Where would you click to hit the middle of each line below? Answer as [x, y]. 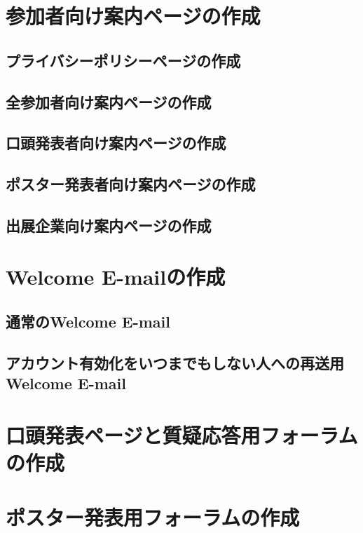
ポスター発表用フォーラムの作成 [153, 517]
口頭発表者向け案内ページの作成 [116, 143]
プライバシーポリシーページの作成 [123, 60]
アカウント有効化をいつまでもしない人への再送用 [175, 362]
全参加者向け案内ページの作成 [109, 101]
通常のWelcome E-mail [88, 322]
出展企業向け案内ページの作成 [109, 225]
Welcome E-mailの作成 [116, 277]
